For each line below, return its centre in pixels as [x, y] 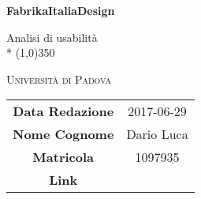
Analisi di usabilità [52, 37]
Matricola [63, 157]
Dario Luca [157, 134]
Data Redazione [63, 111]
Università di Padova [59, 79]
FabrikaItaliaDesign [61, 10]
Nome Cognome [63, 134]
